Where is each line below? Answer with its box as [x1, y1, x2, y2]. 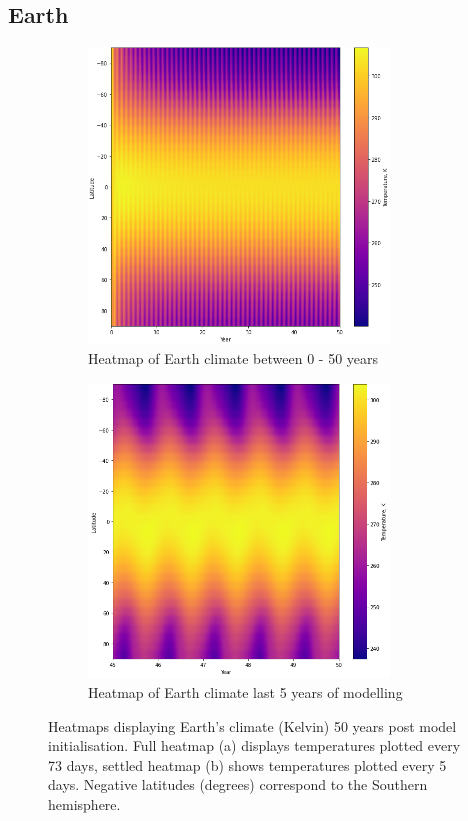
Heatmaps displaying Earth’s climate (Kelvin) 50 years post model [48, 715, 457, 736]
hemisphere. [48, 793, 121, 814]
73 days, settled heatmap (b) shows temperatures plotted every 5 [48, 754, 447, 775]
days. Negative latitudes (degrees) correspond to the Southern [48, 774, 428, 795]
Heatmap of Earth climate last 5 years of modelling [88, 681, 403, 702]
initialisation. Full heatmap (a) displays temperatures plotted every [48, 735, 461, 756]
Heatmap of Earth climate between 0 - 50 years [88, 348, 379, 369]
